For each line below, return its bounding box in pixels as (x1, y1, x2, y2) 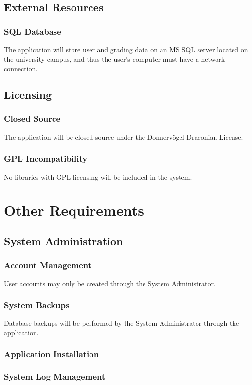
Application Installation (4, 348, 99, 360)
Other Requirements (4, 200, 144, 220)
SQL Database (4, 25, 61, 37)
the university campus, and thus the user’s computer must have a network (4, 54, 225, 64)
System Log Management (4, 370, 106, 383)
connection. (4, 63, 38, 73)
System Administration (4, 233, 123, 248)
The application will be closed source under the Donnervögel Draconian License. (4, 131, 243, 142)
